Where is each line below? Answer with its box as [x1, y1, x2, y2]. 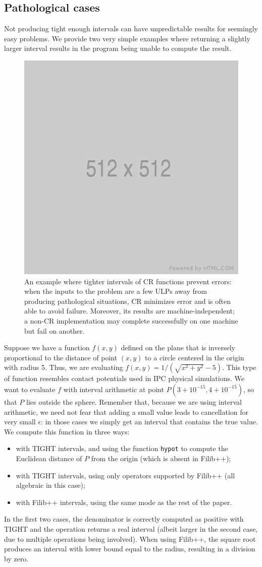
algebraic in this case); [16, 480, 85, 490]
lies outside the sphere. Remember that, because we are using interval [26, 396, 242, 407]
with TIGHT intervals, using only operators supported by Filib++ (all [16, 470, 235, 480]
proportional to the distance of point [4, 352, 118, 362]
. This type [222, 362, 256, 372]
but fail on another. [24, 325, 85, 336]
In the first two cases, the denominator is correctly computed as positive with [4, 514, 244, 524]
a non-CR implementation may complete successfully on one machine [24, 315, 238, 326]
